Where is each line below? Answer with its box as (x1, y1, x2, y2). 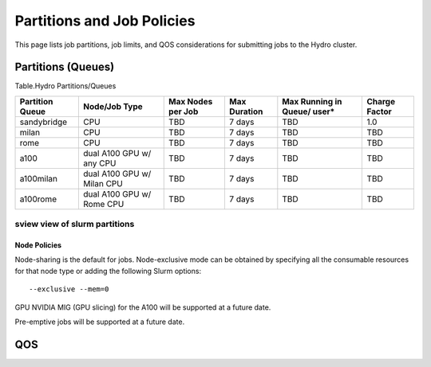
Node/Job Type (83, 100, 143, 111)
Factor (366, 106, 392, 117)
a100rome (19, 193, 57, 205)
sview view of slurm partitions (14, 219, 135, 230)
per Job (168, 106, 199, 117)
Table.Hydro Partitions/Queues (14, 81, 117, 91)
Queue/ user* (282, 106, 335, 117)
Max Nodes (168, 96, 213, 107)
